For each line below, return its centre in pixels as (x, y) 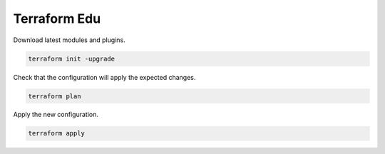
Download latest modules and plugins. (69, 40)
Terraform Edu (57, 19)
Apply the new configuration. (56, 115)
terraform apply (57, 133)
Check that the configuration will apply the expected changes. (104, 77)
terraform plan (55, 96)
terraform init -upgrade (72, 58)
